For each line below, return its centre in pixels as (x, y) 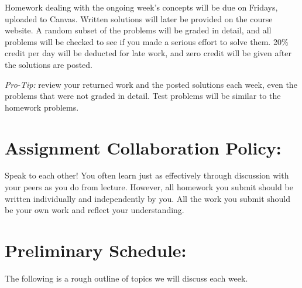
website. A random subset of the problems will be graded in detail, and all (138, 30)
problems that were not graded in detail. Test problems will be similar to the (143, 96)
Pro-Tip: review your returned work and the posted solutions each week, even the (151, 84)
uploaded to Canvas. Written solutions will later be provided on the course (139, 18)
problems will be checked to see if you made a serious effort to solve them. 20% (147, 41)
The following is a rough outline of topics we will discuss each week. (126, 278)
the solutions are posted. (49, 64)
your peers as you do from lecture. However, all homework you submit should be (149, 187)
